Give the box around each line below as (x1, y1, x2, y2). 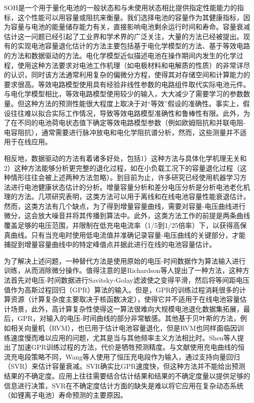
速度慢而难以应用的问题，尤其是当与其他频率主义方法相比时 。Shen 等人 (10, 332, 237, 342)
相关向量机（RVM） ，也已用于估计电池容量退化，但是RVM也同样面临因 (10, 323, 237, 333)
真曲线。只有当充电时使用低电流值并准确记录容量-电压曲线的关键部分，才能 (4, 229, 246, 240)
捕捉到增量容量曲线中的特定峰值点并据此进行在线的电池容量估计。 (4, 239, 216, 249)
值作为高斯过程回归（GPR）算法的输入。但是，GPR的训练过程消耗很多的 (4, 284, 239, 294)
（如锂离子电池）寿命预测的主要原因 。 (4, 390, 127, 400)
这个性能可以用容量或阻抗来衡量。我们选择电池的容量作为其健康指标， (17, 12, 243, 22)
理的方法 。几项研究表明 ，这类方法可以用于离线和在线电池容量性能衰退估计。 (4, 191, 250, 201)
